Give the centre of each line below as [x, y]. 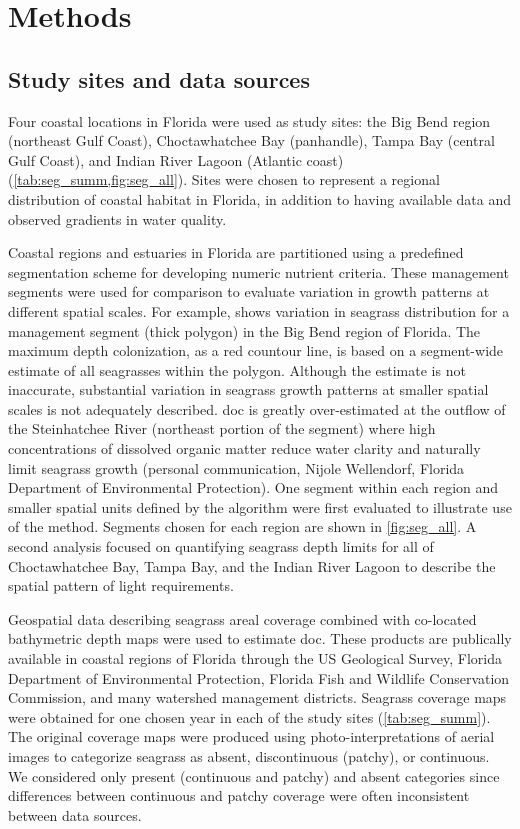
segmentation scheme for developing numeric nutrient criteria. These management [258, 271]
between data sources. [75, 814]
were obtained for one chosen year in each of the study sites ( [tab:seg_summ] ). [249, 716]
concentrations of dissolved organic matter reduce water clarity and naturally [244, 448]
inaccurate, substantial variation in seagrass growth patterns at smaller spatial [248, 389]
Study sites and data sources [159, 78]
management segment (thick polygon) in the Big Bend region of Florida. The [244, 330]
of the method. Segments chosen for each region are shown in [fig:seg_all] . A [242, 526]
